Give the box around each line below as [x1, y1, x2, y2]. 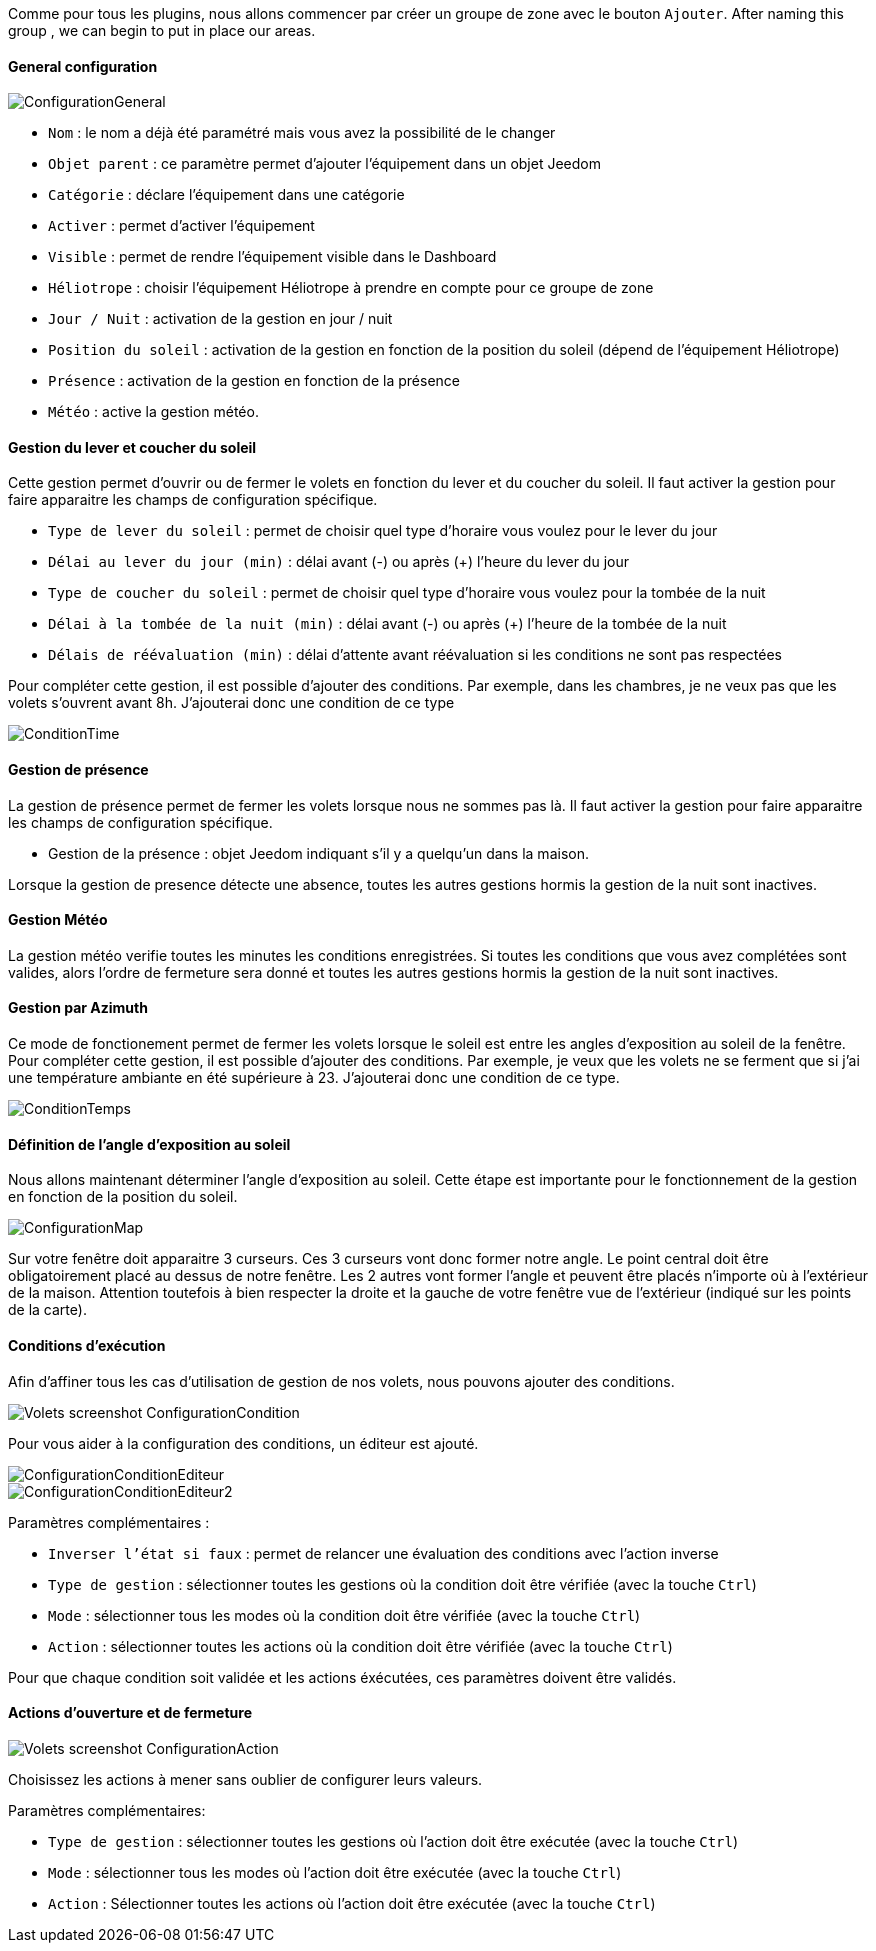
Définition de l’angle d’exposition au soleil [8, 1135, 291, 1153]
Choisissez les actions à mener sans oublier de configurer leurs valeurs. [8, 1770, 483, 1788]
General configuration [8, 57, 158, 75]
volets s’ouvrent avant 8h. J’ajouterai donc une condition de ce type [8, 694, 455, 712]
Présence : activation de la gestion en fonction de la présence [48, 372, 460, 390]
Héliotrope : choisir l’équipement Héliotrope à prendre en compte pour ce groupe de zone [48, 279, 654, 297]
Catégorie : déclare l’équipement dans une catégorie [48, 186, 405, 204]
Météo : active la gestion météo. [48, 403, 259, 421]
